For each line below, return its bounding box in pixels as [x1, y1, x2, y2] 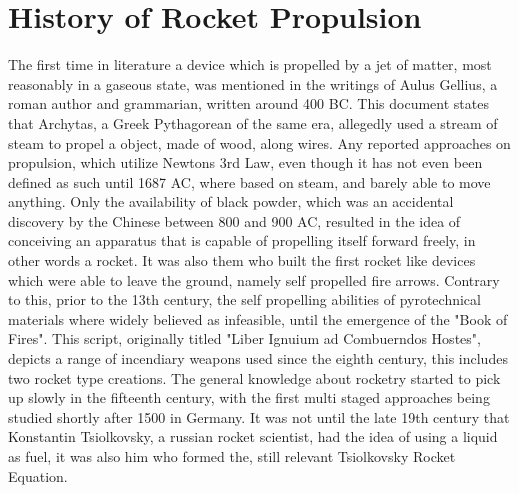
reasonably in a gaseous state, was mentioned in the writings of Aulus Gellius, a [8, 73, 498, 94]
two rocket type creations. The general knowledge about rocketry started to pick [8, 367, 501, 388]
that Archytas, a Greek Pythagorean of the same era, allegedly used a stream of [8, 112, 498, 133]
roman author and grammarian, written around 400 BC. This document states [8, 93, 489, 114]
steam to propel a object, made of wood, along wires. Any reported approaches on [8, 132, 511, 153]
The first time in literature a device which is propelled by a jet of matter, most [8, 54, 492, 75]
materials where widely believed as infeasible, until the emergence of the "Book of [8, 308, 508, 329]
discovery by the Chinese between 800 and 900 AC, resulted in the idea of [8, 210, 461, 231]
